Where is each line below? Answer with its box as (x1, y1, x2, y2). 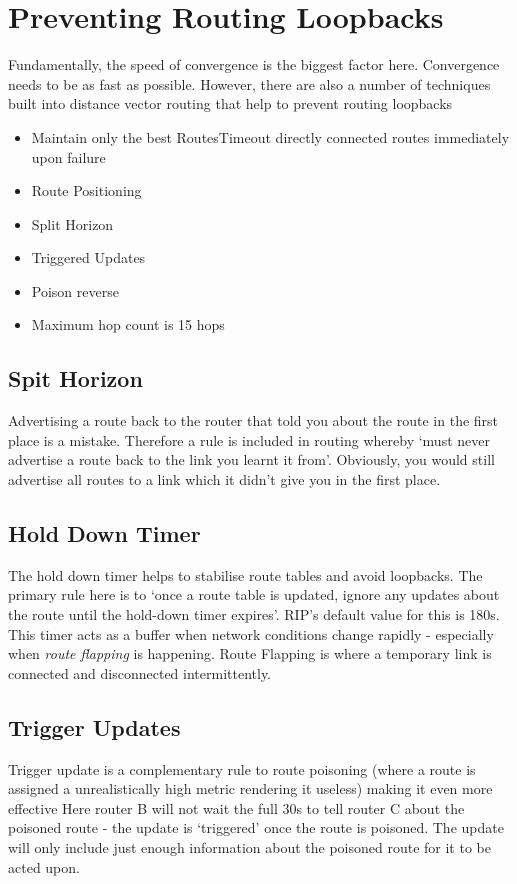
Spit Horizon (8, 363, 143, 394)
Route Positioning (31, 180, 142, 201)
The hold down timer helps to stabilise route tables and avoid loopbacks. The (8, 564, 483, 585)
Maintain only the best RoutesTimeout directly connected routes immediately (31, 126, 510, 147)
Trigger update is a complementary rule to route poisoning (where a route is (8, 758, 476, 779)
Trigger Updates (8, 711, 181, 742)
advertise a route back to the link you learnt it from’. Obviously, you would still (8, 449, 495, 470)
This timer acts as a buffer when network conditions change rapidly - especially (8, 623, 494, 644)
